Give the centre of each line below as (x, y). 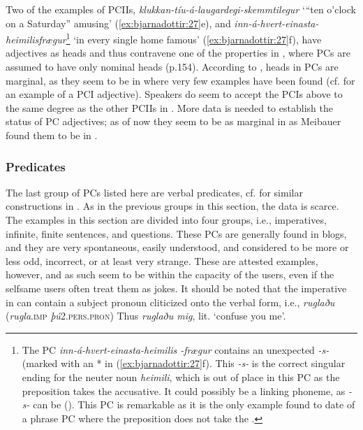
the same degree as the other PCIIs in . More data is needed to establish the (169, 107)
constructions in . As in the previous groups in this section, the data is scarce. (172, 206)
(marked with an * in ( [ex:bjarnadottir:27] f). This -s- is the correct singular (184, 363)
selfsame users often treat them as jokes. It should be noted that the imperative (176, 288)
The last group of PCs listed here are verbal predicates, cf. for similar (154, 192)
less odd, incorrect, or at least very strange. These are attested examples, (162, 260)
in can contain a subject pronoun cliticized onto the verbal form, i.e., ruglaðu (170, 302)
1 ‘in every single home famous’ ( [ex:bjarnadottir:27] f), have (194, 38)
